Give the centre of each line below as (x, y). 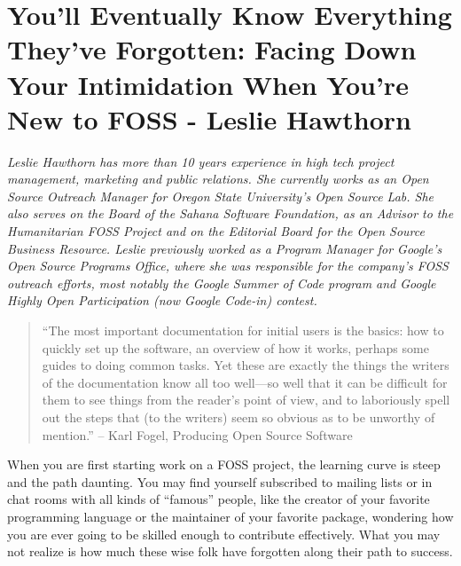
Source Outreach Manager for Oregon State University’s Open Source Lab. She (221, 196)
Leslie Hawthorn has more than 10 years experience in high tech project (201, 161)
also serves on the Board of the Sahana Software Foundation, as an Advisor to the (230, 213)
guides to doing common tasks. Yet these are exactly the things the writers (246, 365)
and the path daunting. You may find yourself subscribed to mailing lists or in (220, 481)
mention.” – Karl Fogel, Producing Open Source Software (197, 434)
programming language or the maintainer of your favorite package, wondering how (230, 516)
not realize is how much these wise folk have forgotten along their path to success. (230, 551)
